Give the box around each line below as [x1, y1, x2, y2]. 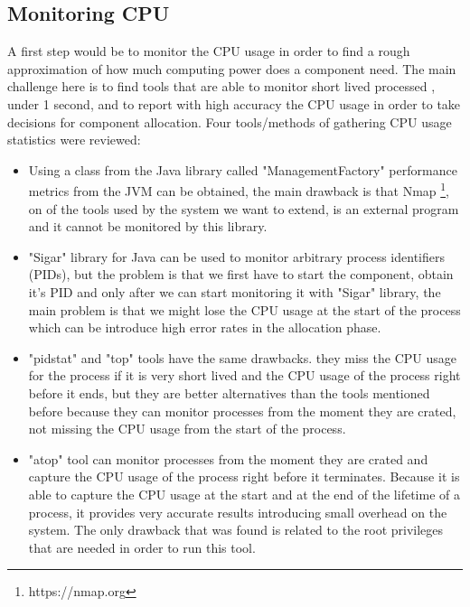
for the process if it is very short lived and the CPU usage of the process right [28, 366, 461, 385]
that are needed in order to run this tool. [28, 537, 256, 556]
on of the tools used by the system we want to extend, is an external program [28, 199, 459, 218]
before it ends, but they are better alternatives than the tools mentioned [28, 383, 430, 402]
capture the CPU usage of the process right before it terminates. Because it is [28, 467, 460, 486]
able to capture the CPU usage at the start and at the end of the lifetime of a [28, 484, 460, 503]
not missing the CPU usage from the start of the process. [28, 419, 346, 438]
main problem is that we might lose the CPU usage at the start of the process [28, 300, 461, 319]
